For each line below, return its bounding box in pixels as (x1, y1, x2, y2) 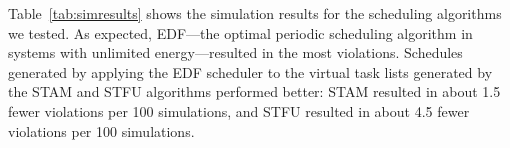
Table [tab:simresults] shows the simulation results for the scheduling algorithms (8, 3, 502, 23)
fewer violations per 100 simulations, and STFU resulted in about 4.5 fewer (8, 100, 470, 121)
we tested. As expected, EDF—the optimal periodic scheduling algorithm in (8, 22, 473, 43)
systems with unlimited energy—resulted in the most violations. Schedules (8, 42, 463, 63)
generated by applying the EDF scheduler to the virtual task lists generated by (8, 61, 493, 82)
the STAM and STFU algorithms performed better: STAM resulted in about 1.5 (8, 81, 501, 102)
